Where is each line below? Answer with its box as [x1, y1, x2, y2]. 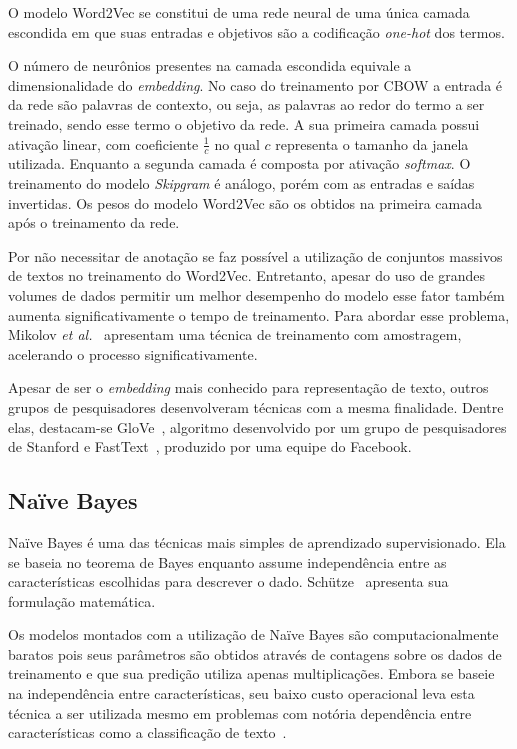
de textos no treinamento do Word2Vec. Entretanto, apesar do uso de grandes [8, 265, 486, 286]
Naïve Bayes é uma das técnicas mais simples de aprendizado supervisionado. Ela [8, 531, 506, 552]
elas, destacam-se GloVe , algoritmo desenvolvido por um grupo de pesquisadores [8, 416, 507, 437]
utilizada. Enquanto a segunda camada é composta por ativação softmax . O [8, 153, 471, 174]
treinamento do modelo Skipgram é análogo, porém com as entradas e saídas [8, 172, 475, 193]
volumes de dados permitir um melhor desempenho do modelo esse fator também [8, 284, 505, 305]
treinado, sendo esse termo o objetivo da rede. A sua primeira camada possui [8, 113, 480, 134]
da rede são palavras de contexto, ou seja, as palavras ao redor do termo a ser [8, 94, 485, 115]
